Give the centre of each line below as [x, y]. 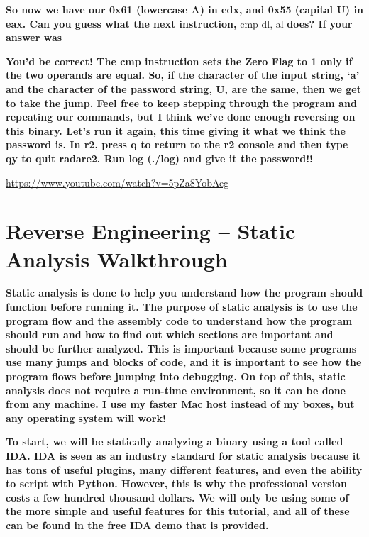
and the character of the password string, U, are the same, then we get [183, 88]
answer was [34, 37]
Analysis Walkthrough [117, 259]
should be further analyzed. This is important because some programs [181, 348]
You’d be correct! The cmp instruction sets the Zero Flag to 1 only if [179, 61]
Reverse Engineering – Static [151, 231]
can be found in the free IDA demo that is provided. [137, 525]
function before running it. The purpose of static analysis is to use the [182, 307]
